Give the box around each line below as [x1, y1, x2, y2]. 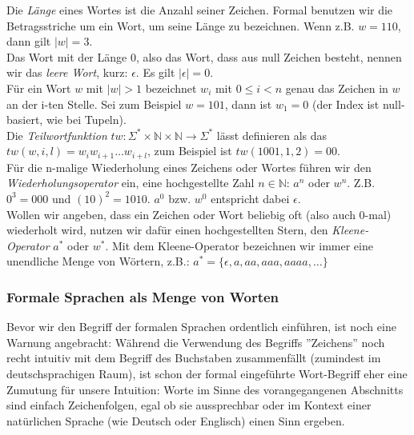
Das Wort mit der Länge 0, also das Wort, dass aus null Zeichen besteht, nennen [6, 48, 402, 65]
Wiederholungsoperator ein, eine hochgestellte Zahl [6, 174, 255, 191]
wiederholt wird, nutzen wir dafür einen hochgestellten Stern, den [6, 221, 328, 238]
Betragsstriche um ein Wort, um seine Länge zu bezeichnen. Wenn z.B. [6, 17, 355, 34]
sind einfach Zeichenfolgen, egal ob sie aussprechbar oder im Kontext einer [6, 397, 372, 413]
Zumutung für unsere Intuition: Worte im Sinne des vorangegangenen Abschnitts [6, 381, 404, 397]
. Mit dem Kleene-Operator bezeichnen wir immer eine [105, 237, 373, 253]
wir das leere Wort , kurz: [6, 64, 128, 81]
